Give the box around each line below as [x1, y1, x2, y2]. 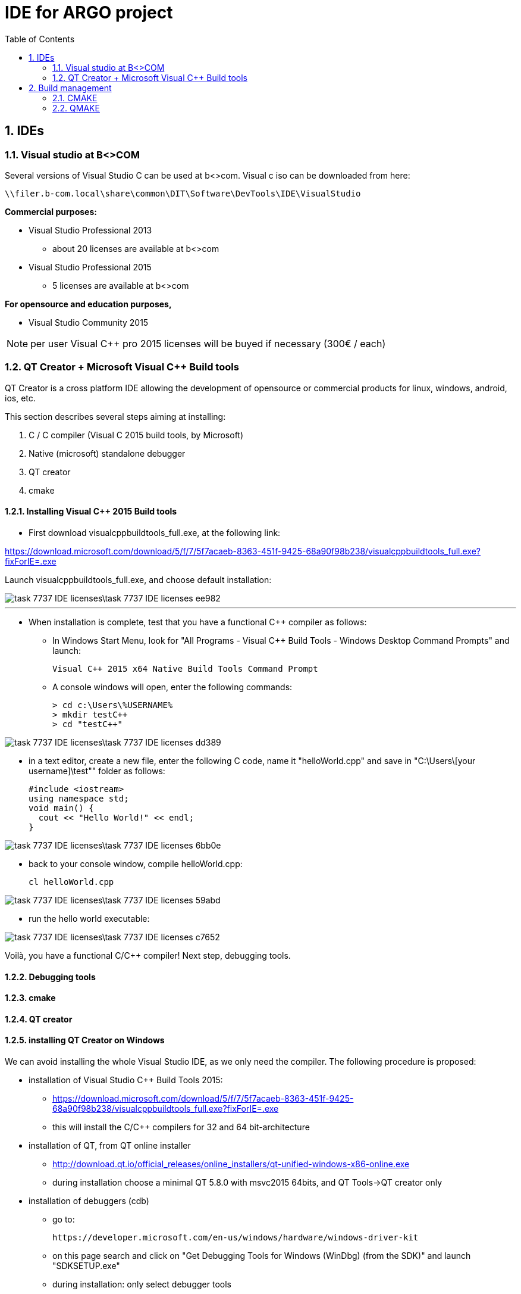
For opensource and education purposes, [5, 298, 172, 309]
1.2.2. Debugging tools [5, 971, 96, 982]
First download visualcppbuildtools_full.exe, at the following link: [29, 527, 281, 538]
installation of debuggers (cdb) [29, 1195, 149, 1206]
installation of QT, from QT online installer [29, 1140, 191, 1150]
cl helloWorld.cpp [29, 877, 114, 887]
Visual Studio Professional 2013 [29, 224, 152, 235]
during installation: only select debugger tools [52, 1279, 231, 1289]
